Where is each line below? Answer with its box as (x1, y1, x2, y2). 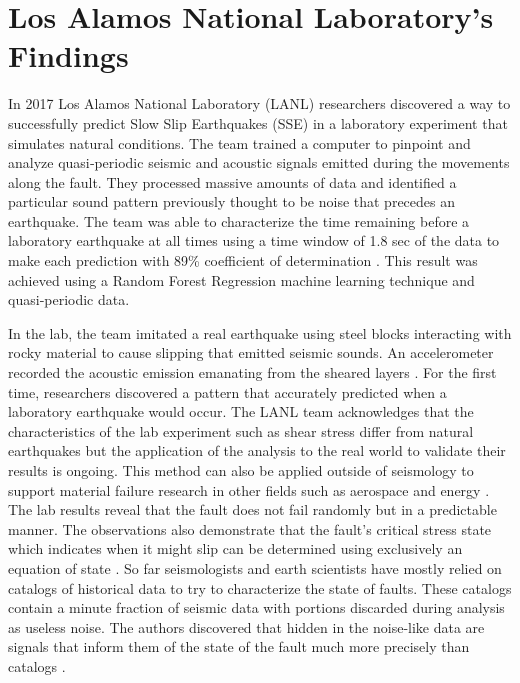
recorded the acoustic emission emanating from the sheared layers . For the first (8, 362, 497, 383)
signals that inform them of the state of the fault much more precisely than (8, 636, 470, 657)
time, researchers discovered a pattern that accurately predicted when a (8, 381, 447, 402)
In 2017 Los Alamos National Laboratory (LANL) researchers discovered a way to (8, 93, 511, 114)
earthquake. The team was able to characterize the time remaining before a (8, 210, 470, 231)
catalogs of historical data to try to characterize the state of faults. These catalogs (8, 577, 512, 598)
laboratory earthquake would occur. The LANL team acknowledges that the (8, 401, 474, 422)
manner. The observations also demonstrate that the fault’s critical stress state (8, 518, 492, 539)
